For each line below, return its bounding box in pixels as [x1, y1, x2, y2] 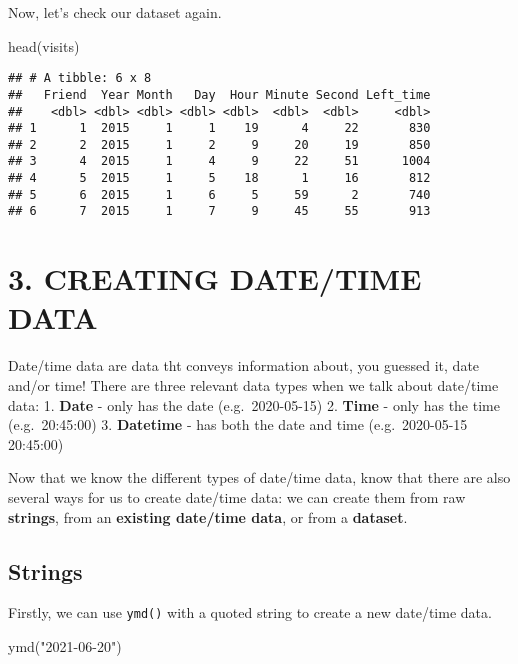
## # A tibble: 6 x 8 [8, 71, 152, 86]
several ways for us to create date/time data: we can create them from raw [8, 486, 466, 507]
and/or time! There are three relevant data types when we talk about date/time [8, 375, 499, 395]
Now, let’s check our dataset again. [8, 2, 222, 22]
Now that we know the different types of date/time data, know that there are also [8, 467, 511, 488]
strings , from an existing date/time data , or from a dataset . [8, 506, 408, 527]
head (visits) [8, 35, 80, 56]
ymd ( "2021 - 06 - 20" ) [8, 636, 122, 657]
